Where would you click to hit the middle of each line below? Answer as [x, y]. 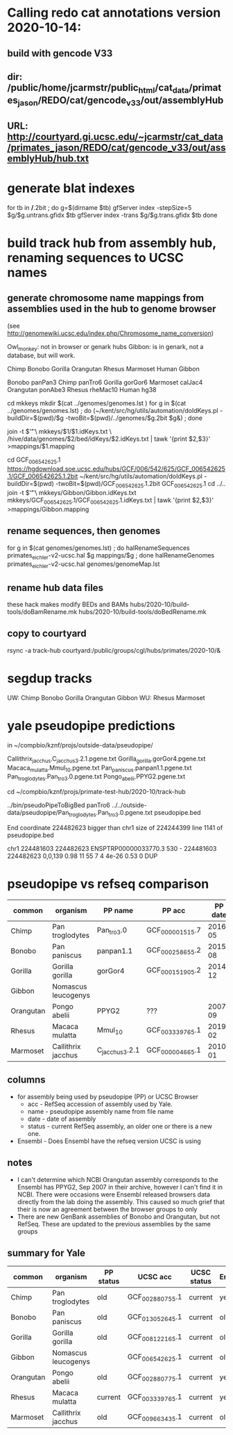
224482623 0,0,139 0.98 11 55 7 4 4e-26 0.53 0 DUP [83, 856]
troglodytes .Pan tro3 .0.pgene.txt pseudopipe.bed [135, 813]
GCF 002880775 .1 [155, 1377]
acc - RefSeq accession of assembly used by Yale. [100, 1104]
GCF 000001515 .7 [174, 931]
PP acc [174, 910]
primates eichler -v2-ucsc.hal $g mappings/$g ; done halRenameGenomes [111, 556]
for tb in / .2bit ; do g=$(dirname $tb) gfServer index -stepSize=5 [100, 207]
